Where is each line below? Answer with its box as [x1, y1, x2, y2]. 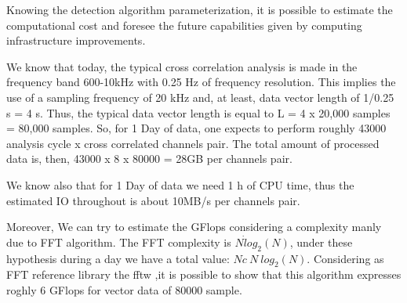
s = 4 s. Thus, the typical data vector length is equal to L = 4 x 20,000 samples [6, 104, 391, 121]
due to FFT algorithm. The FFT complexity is [6, 233, 231, 250]
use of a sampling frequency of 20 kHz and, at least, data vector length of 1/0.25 [6, 88, 394, 105]
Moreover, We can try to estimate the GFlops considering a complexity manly [6, 218, 382, 235]
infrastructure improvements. [6, 32, 146, 49]
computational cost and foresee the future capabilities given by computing [6, 16, 362, 33]
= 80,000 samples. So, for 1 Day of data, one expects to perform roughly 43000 [6, 120, 387, 136]
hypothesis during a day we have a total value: [6, 250, 230, 266]
